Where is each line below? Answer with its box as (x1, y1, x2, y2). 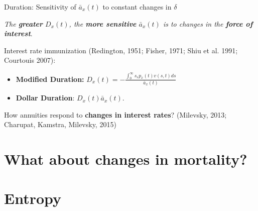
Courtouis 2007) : (4, 55, 56, 65)
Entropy (4, 188, 62, 208)
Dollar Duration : (16, 92, 75, 103)
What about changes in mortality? (4, 149, 247, 169)
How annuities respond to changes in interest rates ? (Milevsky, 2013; (4, 109, 227, 120)
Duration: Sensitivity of (4, 2, 76, 12)
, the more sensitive (69, 18, 137, 29)
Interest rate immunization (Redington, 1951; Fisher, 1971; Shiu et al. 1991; (4, 45, 238, 55)
